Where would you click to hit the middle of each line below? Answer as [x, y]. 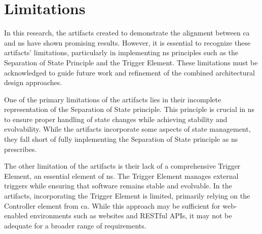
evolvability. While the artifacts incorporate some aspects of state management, [127, 129]
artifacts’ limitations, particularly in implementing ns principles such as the [121, 52]
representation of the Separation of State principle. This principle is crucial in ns [129, 109]
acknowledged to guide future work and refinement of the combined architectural [129, 72]
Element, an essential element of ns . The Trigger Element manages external [121, 175]
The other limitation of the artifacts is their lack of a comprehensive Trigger [122, 166]
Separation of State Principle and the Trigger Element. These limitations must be [131, 62]
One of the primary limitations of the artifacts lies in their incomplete [113, 99]
